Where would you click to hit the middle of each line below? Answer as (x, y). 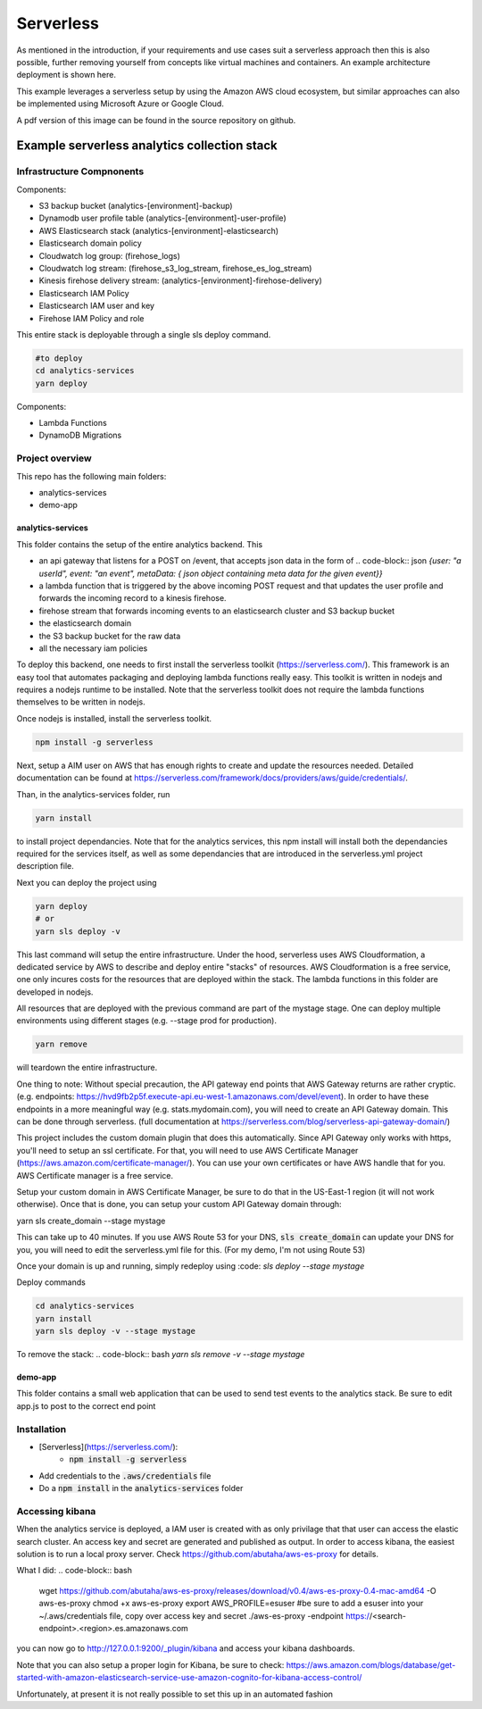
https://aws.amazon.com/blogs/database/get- (371, 1664)
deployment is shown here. (66, 75)
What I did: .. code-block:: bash (75, 1571)
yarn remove (62, 1044)
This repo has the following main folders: (91, 476)
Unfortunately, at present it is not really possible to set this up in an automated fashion (175, 1694)
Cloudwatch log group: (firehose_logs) (109, 255)
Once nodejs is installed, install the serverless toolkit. (114, 718)
